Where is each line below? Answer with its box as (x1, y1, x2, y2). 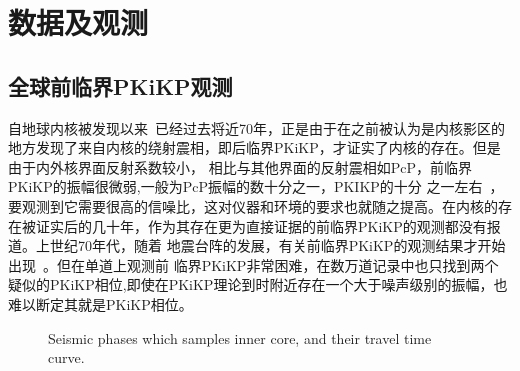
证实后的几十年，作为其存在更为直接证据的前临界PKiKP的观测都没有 (35, 215, 487, 236)
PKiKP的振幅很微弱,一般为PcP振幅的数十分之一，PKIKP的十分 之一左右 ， (8, 176, 504, 197)
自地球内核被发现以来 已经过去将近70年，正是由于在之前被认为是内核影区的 (8, 117, 505, 138)
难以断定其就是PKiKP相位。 (8, 293, 193, 314)
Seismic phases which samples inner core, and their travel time (48, 327, 432, 348)
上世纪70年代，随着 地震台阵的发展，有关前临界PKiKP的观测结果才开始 (35, 235, 506, 256)
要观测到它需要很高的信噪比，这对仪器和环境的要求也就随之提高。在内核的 (8, 195, 498, 216)
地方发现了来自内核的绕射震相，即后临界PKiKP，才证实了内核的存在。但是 (8, 137, 501, 158)
